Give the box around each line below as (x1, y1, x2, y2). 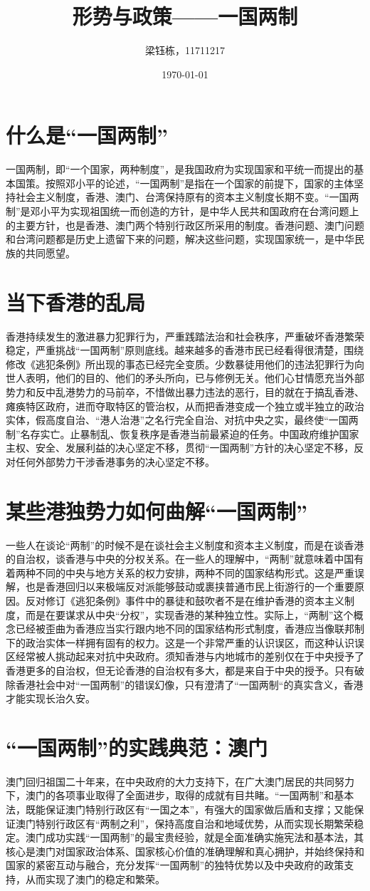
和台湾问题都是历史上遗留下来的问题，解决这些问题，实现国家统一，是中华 (6, 231, 354, 246)
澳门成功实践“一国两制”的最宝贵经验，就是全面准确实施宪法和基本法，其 (25, 830, 364, 845)
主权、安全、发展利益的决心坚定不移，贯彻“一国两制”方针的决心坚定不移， (6, 440, 354, 455)
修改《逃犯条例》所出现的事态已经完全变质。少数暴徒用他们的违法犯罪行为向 (6, 356, 364, 371)
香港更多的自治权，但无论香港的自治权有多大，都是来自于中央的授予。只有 (6, 662, 354, 677)
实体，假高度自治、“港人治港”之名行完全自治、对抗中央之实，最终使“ (6, 412, 329, 427)
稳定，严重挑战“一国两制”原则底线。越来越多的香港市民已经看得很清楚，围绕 (6, 343, 364, 358)
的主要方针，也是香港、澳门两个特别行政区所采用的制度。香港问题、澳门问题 (6, 217, 364, 232)
